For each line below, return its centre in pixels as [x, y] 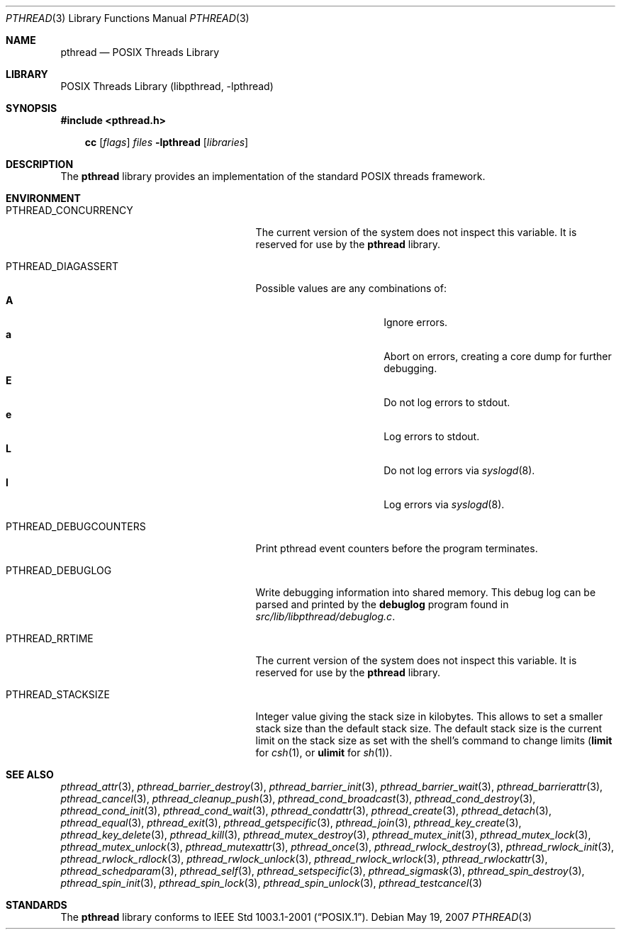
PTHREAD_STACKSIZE [58, 694]
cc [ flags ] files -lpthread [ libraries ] [167, 142]
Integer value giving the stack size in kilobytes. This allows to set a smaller [429, 716]
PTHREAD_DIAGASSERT [62, 266]
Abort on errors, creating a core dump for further [498, 356]
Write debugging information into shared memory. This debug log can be [426, 592]
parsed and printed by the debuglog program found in [382, 604]
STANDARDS [37, 905]
